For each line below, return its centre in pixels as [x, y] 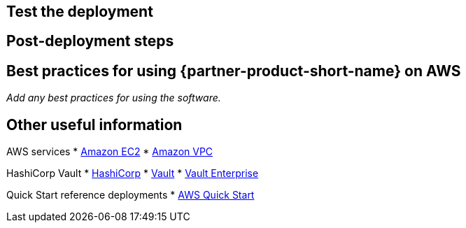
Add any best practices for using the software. [114, 98]
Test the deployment [80, 12]
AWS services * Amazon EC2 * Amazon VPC [110, 152]
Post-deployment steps [90, 41]
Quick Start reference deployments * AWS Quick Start [130, 195]
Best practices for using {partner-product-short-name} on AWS [234, 71]
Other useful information [94, 124]
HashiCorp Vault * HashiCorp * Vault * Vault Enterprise [133, 173]
